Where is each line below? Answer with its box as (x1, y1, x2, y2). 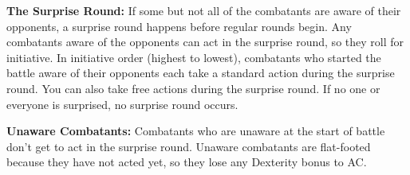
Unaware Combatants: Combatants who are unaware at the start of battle (6, 122, 385, 139)
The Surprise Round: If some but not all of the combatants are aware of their (6, 2, 401, 18)
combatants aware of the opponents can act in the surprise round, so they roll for (6, 33, 404, 50)
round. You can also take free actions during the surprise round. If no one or (6, 80, 380, 96)
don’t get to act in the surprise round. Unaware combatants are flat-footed (6, 138, 371, 154)
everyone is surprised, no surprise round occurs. (6, 95, 239, 112)
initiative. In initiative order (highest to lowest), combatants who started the (6, 49, 381, 65)
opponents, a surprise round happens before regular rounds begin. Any (6, 17, 352, 34)
